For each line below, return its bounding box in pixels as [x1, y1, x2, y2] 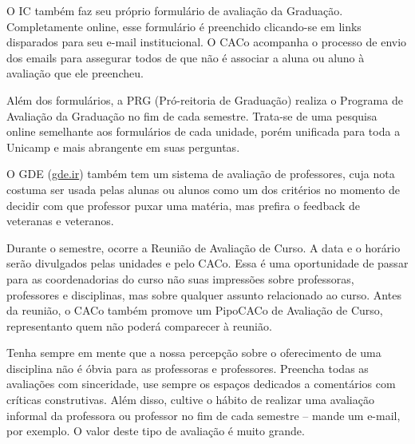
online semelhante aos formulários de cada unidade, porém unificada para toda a [6, 123, 401, 140]
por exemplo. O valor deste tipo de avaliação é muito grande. [6, 422, 305, 439]
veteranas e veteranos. [6, 212, 114, 229]
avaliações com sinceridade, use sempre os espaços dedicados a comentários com [6, 375, 396, 392]
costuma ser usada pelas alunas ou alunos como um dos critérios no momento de [6, 180, 401, 197]
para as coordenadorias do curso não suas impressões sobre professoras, [6, 270, 354, 287]
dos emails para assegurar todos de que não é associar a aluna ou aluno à [6, 49, 365, 65]
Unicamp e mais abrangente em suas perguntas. [6, 138, 240, 155]
